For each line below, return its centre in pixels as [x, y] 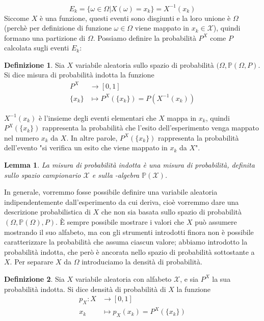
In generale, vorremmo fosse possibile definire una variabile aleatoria [111, 192]
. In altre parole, [92, 137]
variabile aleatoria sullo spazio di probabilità [144, 64]
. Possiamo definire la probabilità [144, 37]
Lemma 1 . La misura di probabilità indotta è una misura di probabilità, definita [129, 165]
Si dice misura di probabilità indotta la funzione [79, 75]
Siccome [17, 18]
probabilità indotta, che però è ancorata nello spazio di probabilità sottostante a [129, 251]
